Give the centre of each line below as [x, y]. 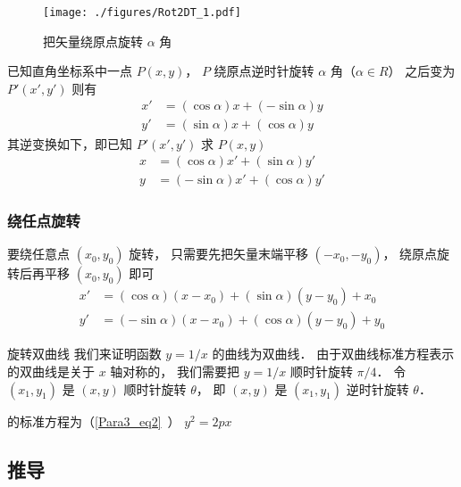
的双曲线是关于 [51, 371]
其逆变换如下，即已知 [70, 143]
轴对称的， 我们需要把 [175, 371]
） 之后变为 [422, 71]
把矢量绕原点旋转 [93, 41]
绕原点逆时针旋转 [264, 71]
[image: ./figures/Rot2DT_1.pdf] [142, 12]
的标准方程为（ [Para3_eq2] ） [94, 421]
